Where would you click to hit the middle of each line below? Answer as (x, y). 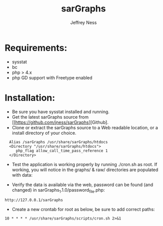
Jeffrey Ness (83, 22)
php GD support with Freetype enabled (52, 77)
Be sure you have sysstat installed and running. (60, 112)
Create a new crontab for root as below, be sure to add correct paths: (83, 210)
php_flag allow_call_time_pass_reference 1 (62, 151)
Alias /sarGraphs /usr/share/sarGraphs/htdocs (58, 142)
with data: (22, 175)
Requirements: (36, 48)
